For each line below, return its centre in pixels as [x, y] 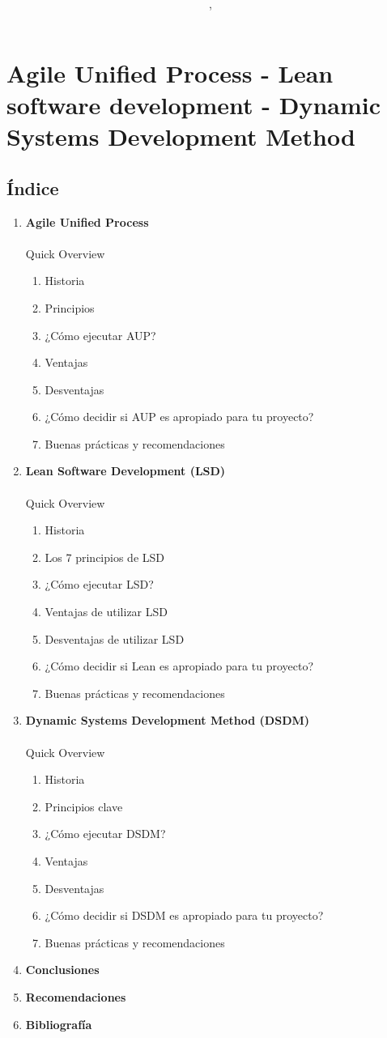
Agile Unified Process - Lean [170, 72]
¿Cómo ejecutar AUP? [100, 335]
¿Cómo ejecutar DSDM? [105, 834]
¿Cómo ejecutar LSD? [99, 584]
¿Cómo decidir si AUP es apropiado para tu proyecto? [179, 417]
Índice [33, 187]
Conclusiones [62, 970]
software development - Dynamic [194, 104]
